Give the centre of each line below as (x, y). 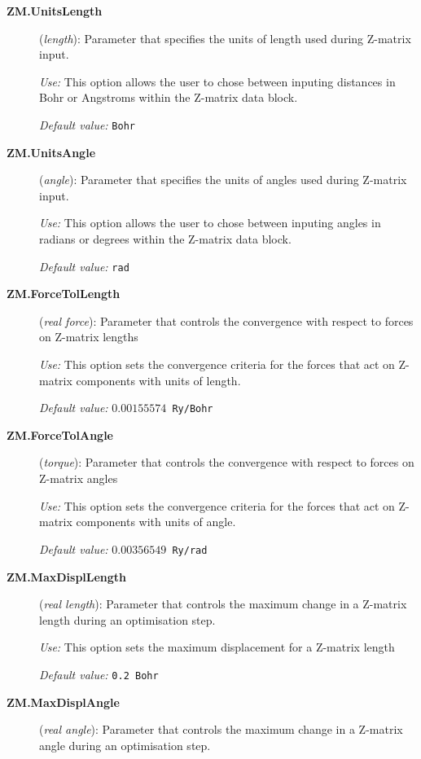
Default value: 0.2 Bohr (99, 674)
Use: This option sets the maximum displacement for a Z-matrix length (217, 647)
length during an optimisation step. (127, 619)
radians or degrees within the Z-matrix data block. (165, 239)
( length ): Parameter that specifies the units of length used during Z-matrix (225, 38)
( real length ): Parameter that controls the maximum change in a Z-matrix (223, 604)
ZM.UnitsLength (55, 11)
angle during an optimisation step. (125, 745)
